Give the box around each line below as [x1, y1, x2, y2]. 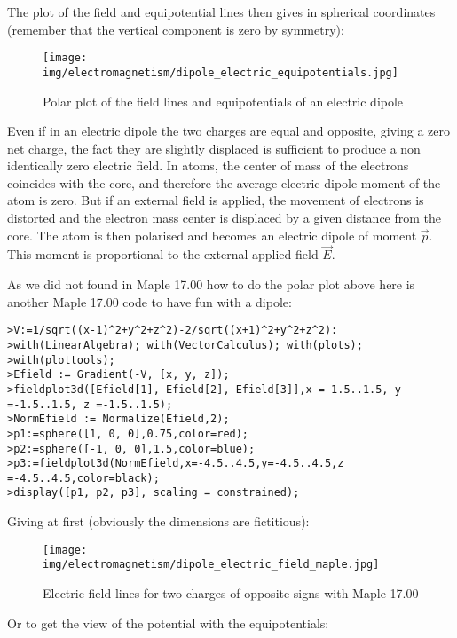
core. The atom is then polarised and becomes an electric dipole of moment [7, 225, 417, 244]
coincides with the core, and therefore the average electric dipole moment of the [7, 173, 441, 192]
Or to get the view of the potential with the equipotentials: [7, 613, 329, 632]
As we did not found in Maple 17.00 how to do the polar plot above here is [7, 275, 415, 294]
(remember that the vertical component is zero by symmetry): [7, 20, 344, 38]
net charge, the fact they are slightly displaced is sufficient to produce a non [7, 138, 421, 157]
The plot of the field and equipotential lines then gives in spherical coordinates [7, 3, 436, 20]
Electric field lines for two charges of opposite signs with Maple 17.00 [43, 584, 419, 603]
